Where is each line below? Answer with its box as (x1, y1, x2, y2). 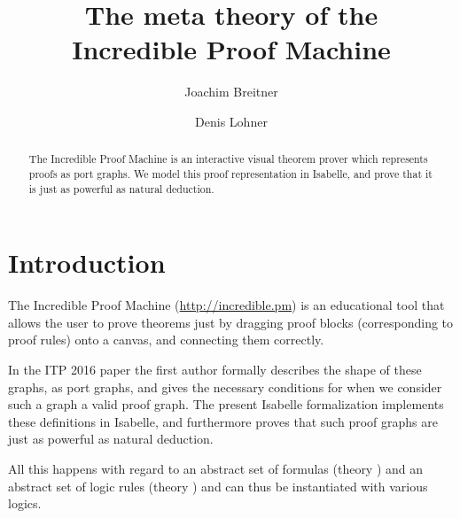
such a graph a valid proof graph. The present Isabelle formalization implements (8, 395, 444, 414)
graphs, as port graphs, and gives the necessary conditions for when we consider (8, 377, 442, 396)
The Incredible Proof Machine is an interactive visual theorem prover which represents (28, 151, 428, 166)
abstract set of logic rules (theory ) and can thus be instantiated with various (8, 476, 428, 495)
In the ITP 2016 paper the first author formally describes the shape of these (8, 360, 422, 378)
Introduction (8, 244, 166, 281)
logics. (8, 494, 42, 513)
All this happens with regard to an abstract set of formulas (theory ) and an (8, 459, 424, 477)
